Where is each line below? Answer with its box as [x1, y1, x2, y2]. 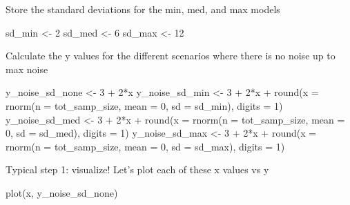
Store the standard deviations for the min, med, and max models [6, 2, 280, 16]
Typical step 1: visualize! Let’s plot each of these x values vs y [6, 162, 269, 177]
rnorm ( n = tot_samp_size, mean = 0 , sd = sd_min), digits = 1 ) [6, 98, 283, 113]
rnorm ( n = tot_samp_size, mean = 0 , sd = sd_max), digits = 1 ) [6, 139, 285, 153]
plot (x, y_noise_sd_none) [6, 185, 118, 199]
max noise [6, 61, 48, 76]
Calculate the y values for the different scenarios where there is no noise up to [6, 48, 336, 63]
